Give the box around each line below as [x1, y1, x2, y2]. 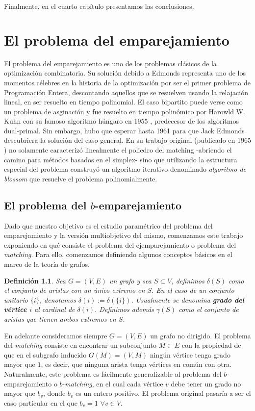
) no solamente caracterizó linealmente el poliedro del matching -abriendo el [4, 145, 232, 155]
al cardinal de [34, 304, 75, 314]
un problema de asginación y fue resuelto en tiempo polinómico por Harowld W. [4, 106, 245, 116]
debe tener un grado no [171, 378, 241, 388]
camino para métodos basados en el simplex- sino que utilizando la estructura [4, 154, 237, 164]
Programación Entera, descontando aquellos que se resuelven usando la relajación [4, 87, 248, 97]
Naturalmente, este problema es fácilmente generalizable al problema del [4, 368, 222, 379]
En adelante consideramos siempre [4, 330, 107, 340]
